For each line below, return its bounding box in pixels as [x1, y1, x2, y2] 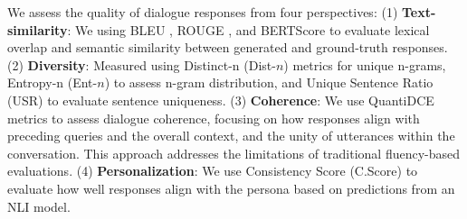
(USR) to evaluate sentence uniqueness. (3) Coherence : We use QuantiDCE [7, 90, 434, 109]
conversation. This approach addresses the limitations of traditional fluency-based [7, 143, 461, 162]
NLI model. [7, 196, 71, 215]
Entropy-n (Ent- [7, 73, 98, 92]
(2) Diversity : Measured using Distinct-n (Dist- [7, 55, 276, 74]
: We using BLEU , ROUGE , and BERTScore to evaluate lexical [67, 20, 430, 39]
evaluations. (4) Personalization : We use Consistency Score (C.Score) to [7, 161, 418, 180]
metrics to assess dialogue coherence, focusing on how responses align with [7, 108, 420, 127]
